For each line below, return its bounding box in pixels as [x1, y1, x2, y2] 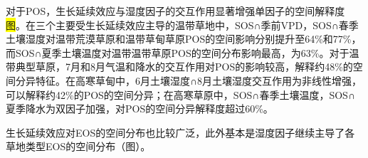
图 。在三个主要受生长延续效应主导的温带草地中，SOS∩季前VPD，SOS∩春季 [6, 17, 359, 32]
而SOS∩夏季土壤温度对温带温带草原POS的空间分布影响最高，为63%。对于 [6, 45, 349, 60]
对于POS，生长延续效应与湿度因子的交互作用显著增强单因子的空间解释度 [6, 4, 345, 18]
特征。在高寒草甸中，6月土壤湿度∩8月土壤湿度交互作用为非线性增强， [35, 73, 362, 88]
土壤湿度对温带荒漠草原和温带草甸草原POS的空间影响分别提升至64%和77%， [6, 31, 362, 46]
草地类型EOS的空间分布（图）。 [6, 139, 151, 154]
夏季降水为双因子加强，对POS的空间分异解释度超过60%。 [6, 101, 273, 116]
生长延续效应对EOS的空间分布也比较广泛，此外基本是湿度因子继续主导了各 [6, 125, 355, 139]
